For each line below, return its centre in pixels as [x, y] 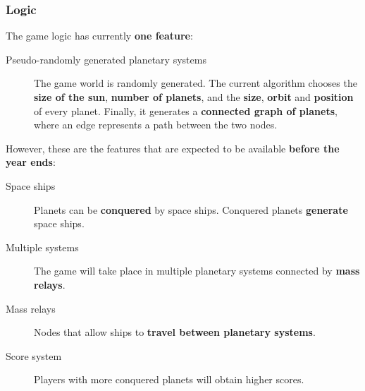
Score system [34, 355]
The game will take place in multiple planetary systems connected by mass [197, 271]
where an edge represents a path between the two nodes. [156, 125]
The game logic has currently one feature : [99, 36]
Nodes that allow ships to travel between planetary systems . [175, 332]
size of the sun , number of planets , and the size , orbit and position [194, 97]
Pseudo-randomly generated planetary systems [106, 59]
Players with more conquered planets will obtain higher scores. [169, 379]
